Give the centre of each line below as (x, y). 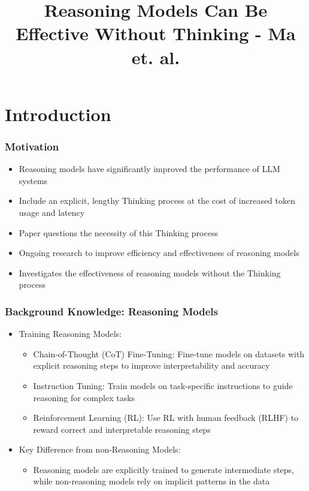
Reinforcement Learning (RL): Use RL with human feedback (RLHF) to (166, 418)
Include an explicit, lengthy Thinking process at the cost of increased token (157, 201)
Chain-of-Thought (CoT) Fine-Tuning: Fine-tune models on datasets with (169, 353)
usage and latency (52, 212)
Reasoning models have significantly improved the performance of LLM (149, 169)
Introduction (58, 114)
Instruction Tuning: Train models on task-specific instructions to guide (163, 385)
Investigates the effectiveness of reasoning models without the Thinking (150, 272)
